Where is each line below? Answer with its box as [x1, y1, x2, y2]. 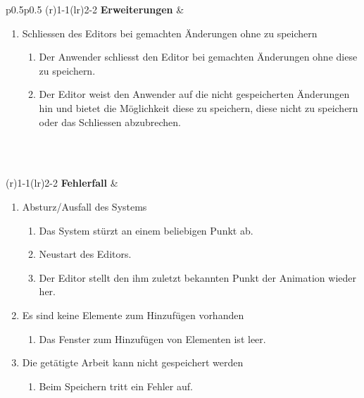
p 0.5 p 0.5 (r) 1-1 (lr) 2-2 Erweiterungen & [6, 2, 184, 16]
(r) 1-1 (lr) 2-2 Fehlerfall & [6, 175, 118, 190]
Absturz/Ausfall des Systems [22, 199, 147, 213]
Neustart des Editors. [39, 247, 132, 261]
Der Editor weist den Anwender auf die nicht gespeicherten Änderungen [39, 87, 350, 101]
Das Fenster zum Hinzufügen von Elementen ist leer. [39, 331, 266, 346]
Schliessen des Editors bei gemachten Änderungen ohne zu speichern [22, 25, 318, 40]
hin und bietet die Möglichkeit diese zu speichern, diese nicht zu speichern [39, 100, 358, 115]
